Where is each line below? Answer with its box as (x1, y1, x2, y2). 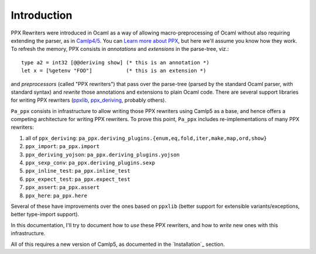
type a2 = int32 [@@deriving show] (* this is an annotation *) (21, 59, 210, 66)
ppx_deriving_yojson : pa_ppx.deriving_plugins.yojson (25, 151, 180, 158)
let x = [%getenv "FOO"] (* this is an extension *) (21, 67, 207, 74)
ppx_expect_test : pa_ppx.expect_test (25, 176, 131, 183)
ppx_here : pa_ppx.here (25, 192, 88, 199)
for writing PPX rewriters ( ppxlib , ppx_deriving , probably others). (11, 97, 167, 104)
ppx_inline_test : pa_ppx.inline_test (25, 167, 131, 174)
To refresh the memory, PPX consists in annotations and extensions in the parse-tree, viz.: (11, 46, 229, 53)
